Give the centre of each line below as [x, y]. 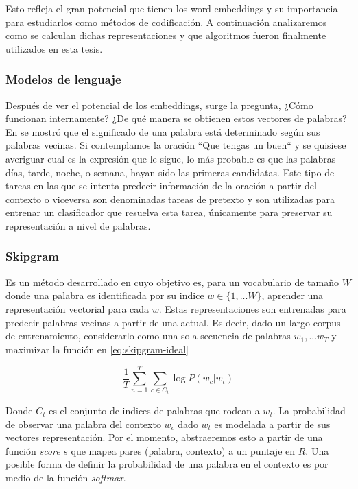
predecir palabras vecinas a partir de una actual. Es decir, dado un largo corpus [173, 322]
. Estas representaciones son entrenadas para [252, 308]
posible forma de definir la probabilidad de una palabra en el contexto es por [167, 464]
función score [33, 450]
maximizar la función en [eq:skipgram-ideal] [97, 349]
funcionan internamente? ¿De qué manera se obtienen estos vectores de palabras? [176, 118]
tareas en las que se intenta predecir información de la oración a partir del [161, 186]
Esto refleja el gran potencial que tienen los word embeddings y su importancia [172, 8]
